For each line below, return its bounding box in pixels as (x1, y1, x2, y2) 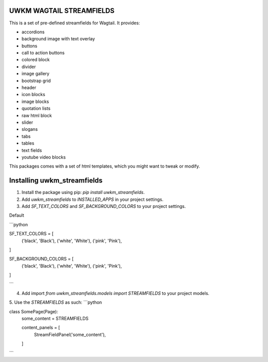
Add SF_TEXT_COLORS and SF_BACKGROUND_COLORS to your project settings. (21, 203, 186, 209)
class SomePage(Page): (9, 308, 58, 314)
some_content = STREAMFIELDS (21, 316, 89, 322)
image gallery (21, 71, 50, 77)
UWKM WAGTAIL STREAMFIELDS (9, 6, 115, 15)
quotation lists (21, 105, 51, 111)
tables (21, 140, 35, 146)
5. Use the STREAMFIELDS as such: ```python (9, 299, 102, 305)
